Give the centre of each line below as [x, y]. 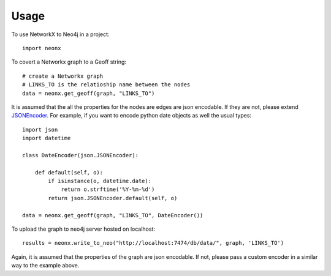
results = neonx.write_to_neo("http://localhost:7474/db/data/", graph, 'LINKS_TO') [153, 243]
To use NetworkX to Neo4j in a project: [60, 34]
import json [40, 129]
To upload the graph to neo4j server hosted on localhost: [83, 229]
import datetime [47, 138]
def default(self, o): [69, 172]
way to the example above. [45, 266]
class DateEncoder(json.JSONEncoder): [81, 155]
